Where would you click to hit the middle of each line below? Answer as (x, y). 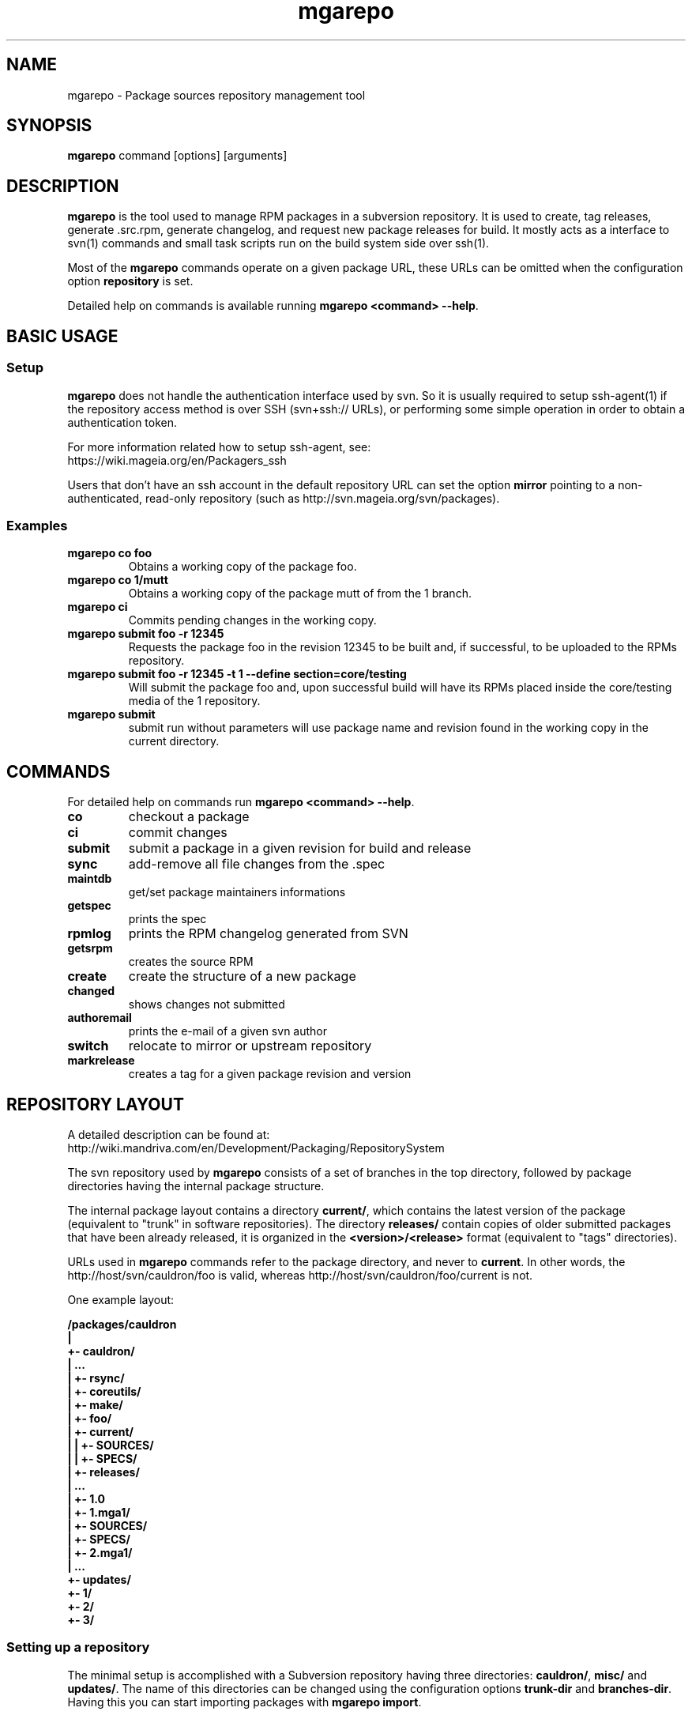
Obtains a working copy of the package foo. (243, 567)
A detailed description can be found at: (169, 1134)
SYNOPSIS (49, 126)
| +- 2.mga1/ (100, 1552)
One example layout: (121, 1299)
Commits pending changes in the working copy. (252, 620)
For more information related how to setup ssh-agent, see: (219, 447)
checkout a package (189, 817)
